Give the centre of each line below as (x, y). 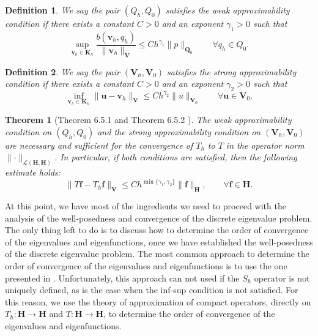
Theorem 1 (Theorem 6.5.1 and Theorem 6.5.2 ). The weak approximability (148, 120)
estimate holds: (33, 172)
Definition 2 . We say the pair (62, 71)
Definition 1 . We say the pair (62, 10)
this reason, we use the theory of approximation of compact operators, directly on (158, 301)
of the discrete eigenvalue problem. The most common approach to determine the (157, 254)
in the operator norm (265, 145)
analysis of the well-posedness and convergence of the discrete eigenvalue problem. (159, 218)
